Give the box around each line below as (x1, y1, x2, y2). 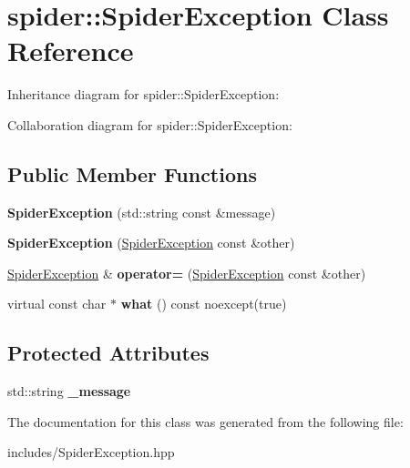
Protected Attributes (7, 339, 210, 367)
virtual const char (7, 294, 107, 313)
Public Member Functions (7, 159, 257, 188)
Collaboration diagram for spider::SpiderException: (7, 115, 292, 134)
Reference (7, 32, 134, 69)
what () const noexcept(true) (120, 294, 287, 313)
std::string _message (7, 382, 131, 401)
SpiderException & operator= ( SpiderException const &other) (7, 263, 366, 282)
